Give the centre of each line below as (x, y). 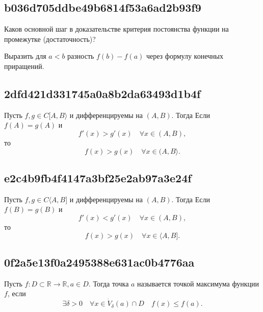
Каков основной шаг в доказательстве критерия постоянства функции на (116, 29)
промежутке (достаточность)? (50, 39)
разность (81, 56)
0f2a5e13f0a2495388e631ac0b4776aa (99, 262)
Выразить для (25, 56)
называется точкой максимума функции (198, 283)
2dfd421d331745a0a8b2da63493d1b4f (102, 93)
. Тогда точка (109, 283)
